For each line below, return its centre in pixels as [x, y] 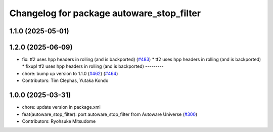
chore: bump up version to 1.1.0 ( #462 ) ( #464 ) [70, 73]
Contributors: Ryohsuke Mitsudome [59, 121]
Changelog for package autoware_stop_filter [105, 13]
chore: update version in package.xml [61, 107]
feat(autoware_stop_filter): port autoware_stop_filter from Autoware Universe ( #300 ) [110, 114]
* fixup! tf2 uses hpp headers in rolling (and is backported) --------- [93, 66]
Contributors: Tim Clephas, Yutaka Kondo [65, 80]
